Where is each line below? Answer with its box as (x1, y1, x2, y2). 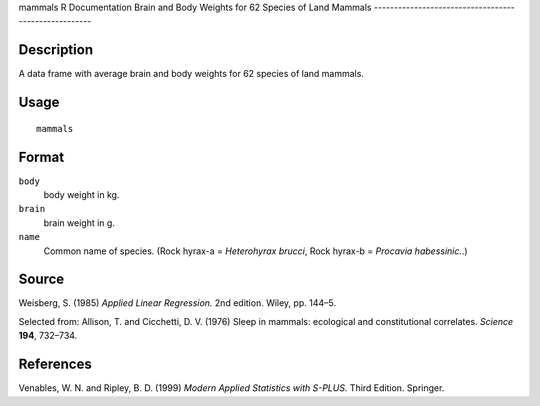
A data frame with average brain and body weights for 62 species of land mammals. (18, 68, 365, 80)
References (18, 356, 92, 373)
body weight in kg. (43, 189, 120, 200)
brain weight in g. (43, 216, 115, 229)
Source (18, 271, 65, 288)
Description (18, 41, 94, 59)
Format (18, 148, 65, 165)
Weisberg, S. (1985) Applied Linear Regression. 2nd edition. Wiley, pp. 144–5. (18, 297, 337, 309)
